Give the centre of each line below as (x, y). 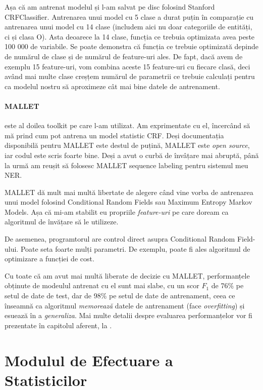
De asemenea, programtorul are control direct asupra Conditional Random (120, 239)
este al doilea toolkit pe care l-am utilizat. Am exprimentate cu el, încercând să (127, 125)
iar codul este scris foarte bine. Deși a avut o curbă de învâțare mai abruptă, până (132, 155)
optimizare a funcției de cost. (49, 259)
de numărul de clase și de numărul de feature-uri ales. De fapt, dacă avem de (124, 56)
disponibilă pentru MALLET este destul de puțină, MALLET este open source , (127, 145)
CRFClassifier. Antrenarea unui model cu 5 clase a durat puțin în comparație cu (129, 16)
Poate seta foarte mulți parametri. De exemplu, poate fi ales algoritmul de (135, 248)
